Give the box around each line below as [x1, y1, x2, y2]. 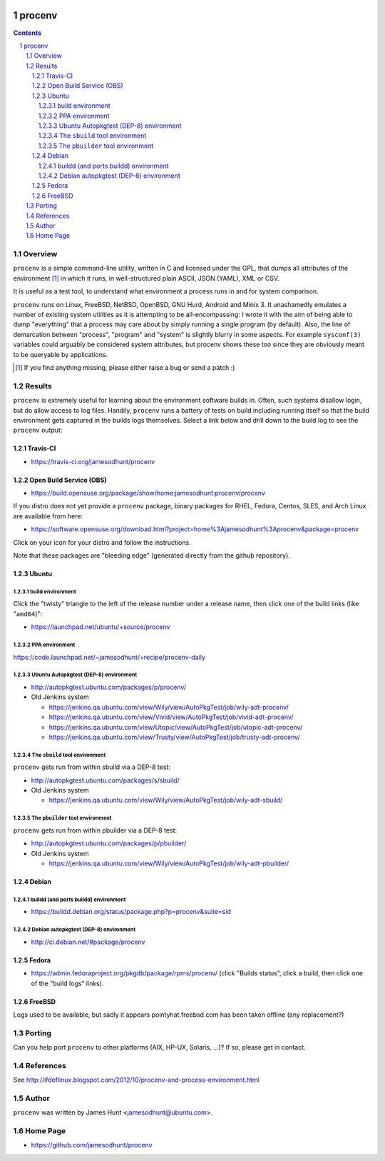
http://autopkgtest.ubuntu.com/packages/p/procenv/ [31, 683, 187, 691]
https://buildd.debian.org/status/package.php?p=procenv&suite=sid [31, 908, 232, 916]
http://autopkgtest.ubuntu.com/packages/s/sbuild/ [31, 775, 180, 785]
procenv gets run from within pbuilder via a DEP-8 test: [13, 825, 178, 835]
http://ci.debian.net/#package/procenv [31, 938, 145, 946]
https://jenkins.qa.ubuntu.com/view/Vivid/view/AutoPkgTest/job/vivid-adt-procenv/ [48, 713, 294, 721]
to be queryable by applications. [13, 350, 108, 358]
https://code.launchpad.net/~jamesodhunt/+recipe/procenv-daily [13, 653, 206, 661]
